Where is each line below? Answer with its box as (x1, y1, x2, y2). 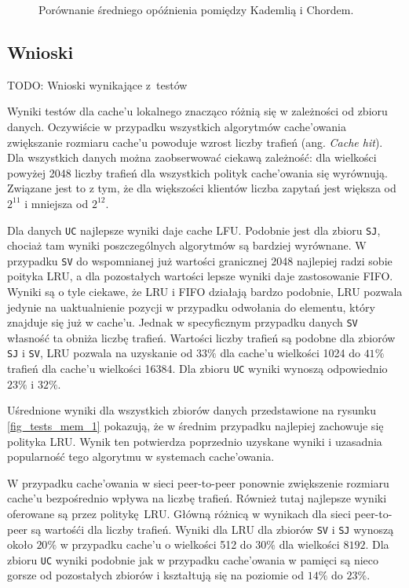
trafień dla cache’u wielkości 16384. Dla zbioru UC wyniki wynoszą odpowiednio (7, 360, 388, 377)
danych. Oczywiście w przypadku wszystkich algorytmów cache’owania (7, 118, 346, 134)
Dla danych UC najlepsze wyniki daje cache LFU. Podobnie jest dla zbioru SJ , (7, 221, 381, 238)
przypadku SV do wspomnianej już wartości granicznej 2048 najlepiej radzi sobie (7, 252, 393, 268)
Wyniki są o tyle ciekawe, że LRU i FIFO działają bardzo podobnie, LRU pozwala (7, 283, 403, 300)
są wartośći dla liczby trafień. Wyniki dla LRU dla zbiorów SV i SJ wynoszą (31, 520, 394, 537)
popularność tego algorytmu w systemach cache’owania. (7, 448, 275, 465)
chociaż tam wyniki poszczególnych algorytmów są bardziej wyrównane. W (7, 237, 367, 254)
